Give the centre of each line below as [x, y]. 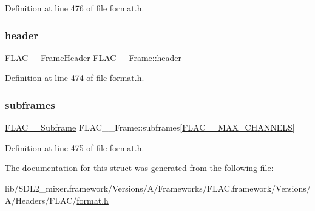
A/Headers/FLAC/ [41, 200]
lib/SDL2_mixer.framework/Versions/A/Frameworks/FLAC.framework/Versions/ [158, 188]
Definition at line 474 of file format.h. [75, 78]
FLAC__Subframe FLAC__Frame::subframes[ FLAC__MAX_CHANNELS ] [150, 127]
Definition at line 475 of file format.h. [75, 147]
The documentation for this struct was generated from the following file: [139, 168]
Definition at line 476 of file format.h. [75, 8]
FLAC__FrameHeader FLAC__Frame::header [93, 57]
